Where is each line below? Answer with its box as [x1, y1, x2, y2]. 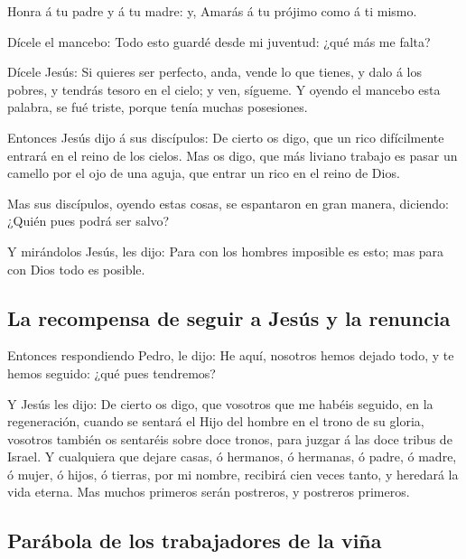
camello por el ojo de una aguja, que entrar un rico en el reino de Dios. [7, 163, 400, 182]
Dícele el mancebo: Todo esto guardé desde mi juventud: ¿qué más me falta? [7, 32, 431, 51]
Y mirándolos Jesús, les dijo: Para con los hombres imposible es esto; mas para [7, 241, 444, 260]
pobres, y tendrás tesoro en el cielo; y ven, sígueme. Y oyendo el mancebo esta [7, 79, 441, 98]
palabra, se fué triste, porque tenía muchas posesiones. [7, 98, 308, 116]
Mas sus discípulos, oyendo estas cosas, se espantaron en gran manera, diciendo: [7, 193, 449, 212]
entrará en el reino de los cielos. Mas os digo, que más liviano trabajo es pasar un [7, 145, 458, 164]
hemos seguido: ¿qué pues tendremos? [7, 363, 216, 382]
